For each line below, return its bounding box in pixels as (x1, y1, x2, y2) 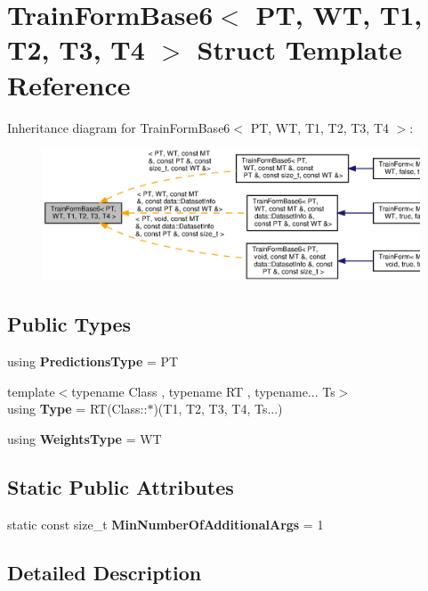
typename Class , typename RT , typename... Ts (71, 382, 335, 400)
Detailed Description (7, 558, 202, 586)
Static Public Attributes (7, 472, 234, 500)
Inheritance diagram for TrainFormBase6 (7, 118, 230, 136)
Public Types (7, 310, 132, 338)
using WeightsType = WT (7, 429, 162, 447)
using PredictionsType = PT (7, 352, 179, 371)
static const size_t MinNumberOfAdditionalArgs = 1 (7, 514, 324, 533)
